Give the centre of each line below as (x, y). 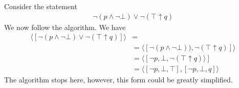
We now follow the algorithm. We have (65, 27)
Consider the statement (41, 6)
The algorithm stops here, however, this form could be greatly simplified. (118, 80)
